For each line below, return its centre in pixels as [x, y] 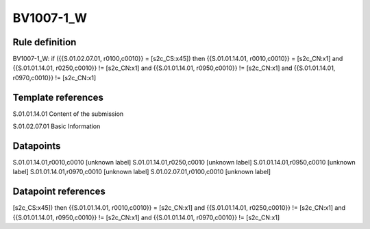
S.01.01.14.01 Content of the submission [68, 114]
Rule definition [45, 42]
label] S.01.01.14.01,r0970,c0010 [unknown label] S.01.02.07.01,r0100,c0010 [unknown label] [141, 172]
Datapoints [37, 146]
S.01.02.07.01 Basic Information [57, 126]
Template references [58, 97]
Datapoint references [59, 192]
